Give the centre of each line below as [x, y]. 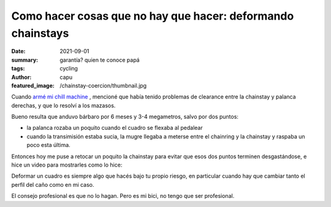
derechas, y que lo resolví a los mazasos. [63, 105]
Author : [21, 77]
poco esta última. [48, 145]
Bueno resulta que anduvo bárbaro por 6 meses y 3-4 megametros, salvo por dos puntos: [125, 117]
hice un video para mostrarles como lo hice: [67, 165]
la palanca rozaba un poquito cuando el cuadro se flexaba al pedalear [115, 128]
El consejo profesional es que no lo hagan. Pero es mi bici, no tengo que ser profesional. [123, 196]
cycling [69, 69]
